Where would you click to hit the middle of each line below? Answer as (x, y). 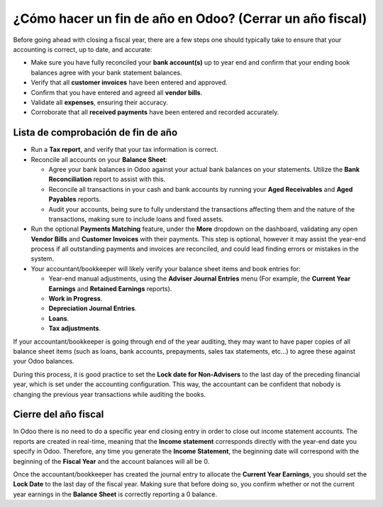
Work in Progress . (76, 299)
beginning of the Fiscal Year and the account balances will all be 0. (111, 461)
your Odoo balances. (44, 361)
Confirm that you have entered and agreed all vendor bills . (117, 92)
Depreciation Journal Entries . (93, 308)
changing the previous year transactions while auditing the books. (109, 394)
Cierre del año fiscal (59, 414)
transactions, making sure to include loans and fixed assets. (136, 219)
